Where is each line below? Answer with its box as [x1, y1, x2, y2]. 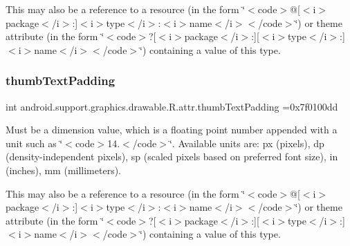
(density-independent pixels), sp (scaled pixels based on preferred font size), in [6, 149, 338, 164]
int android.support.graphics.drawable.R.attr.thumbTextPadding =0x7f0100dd [6, 99, 338, 113]
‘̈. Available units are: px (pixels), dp [169, 135, 324, 150]
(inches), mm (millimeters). [6, 162, 122, 177]
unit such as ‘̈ [6, 135, 63, 150]
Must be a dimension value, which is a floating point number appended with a [6, 122, 338, 137]
